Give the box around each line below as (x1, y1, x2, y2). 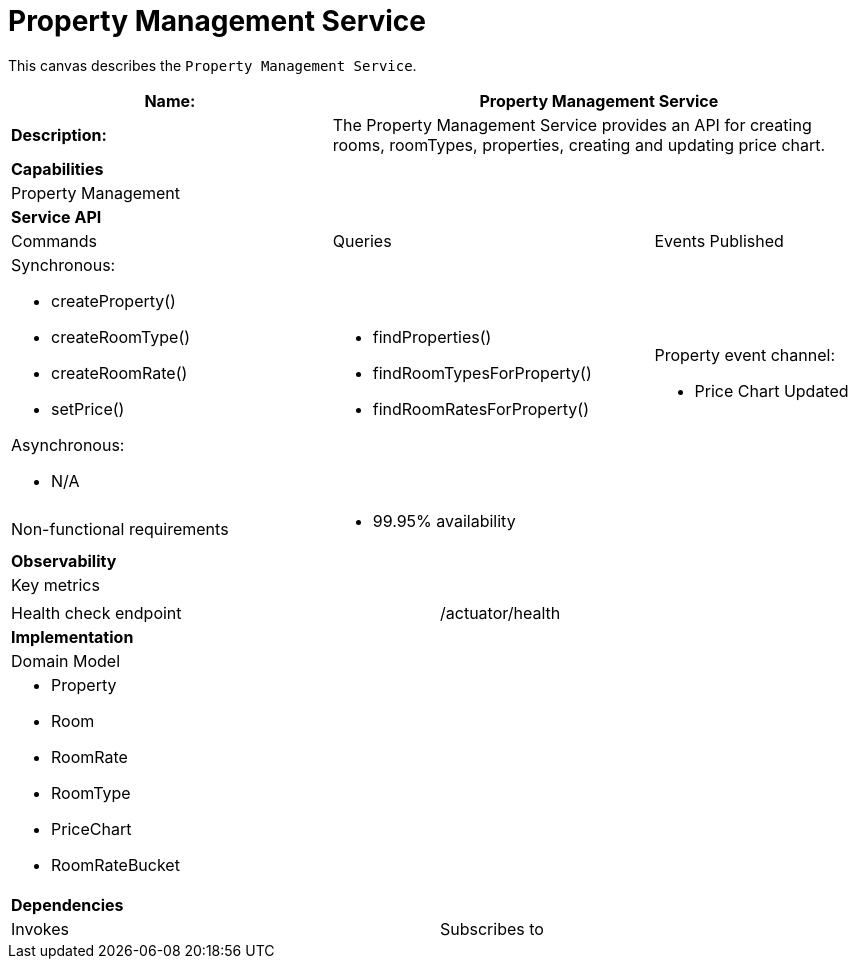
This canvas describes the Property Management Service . (8, 56, 417, 74)
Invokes (11, 918, 69, 939)
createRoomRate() (51, 362, 188, 383)
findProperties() (372, 326, 492, 347)
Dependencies (11, 894, 124, 915)
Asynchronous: (11, 434, 125, 455)
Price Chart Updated (694, 380, 849, 401)
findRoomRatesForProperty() (372, 398, 589, 419)
